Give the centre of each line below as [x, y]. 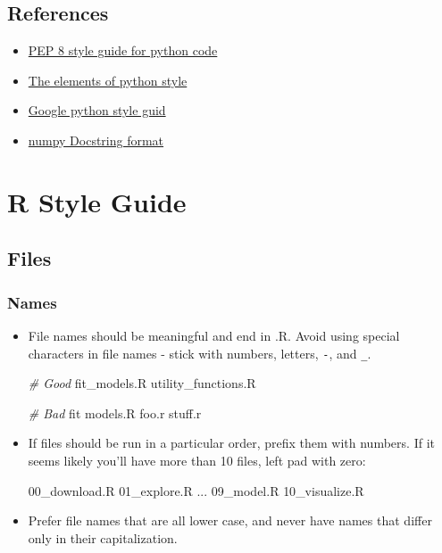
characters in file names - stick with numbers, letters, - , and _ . [200, 353]
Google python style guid [97, 110]
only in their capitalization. [103, 537]
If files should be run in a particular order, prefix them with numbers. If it [231, 443]
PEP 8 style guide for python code [123, 50]
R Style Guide [97, 201]
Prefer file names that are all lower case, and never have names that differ [230, 520]
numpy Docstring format [96, 140]
